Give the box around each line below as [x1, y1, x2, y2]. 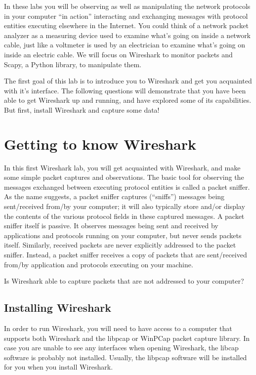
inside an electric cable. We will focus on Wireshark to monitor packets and [4, 49, 233, 59]
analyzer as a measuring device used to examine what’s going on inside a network [4, 30, 251, 40]
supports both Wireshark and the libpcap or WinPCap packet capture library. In [4, 333, 250, 343]
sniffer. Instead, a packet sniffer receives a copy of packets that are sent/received [4, 250, 247, 259]
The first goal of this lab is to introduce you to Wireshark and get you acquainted [4, 76, 252, 86]
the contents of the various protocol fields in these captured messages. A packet [4, 210, 245, 221]
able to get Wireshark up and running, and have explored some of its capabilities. [4, 95, 252, 105]
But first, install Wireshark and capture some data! [4, 104, 160, 115]
